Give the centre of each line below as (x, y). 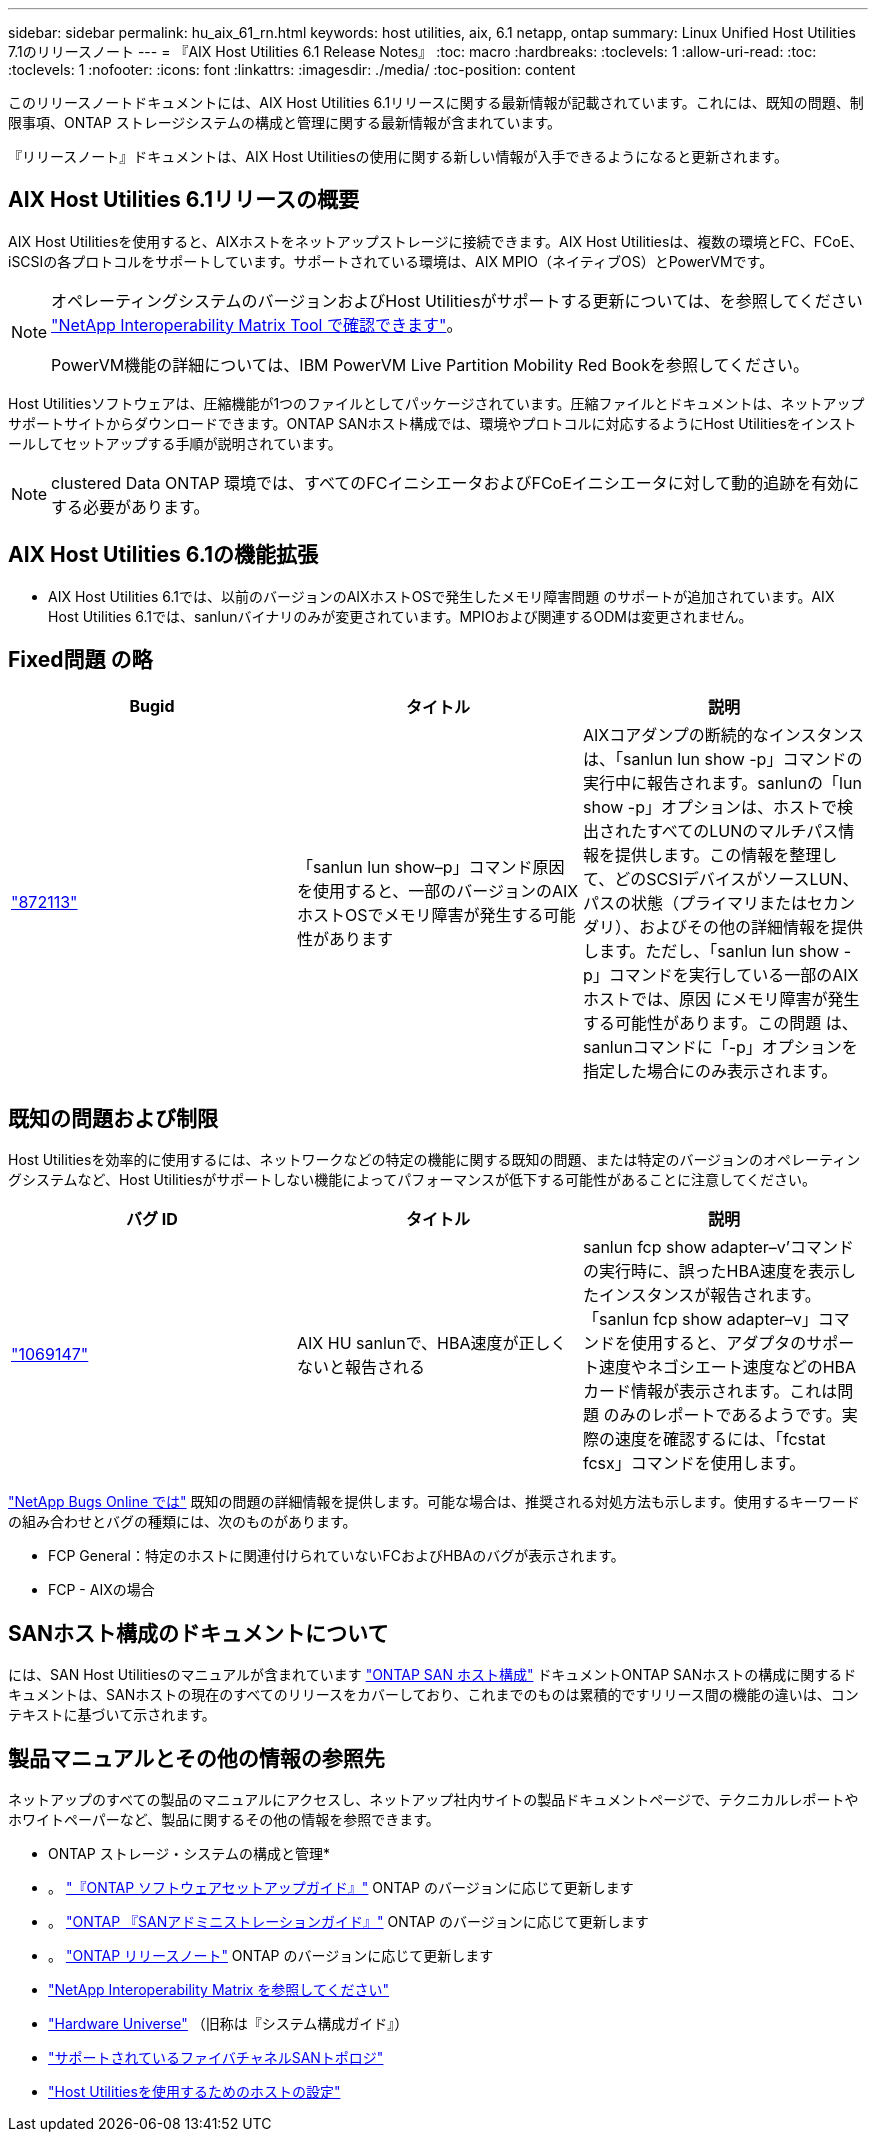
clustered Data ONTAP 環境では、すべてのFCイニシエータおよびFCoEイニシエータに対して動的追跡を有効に (455, 482)
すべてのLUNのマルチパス (742, 830)
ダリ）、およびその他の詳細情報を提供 (722, 926)
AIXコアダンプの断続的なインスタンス (723, 734)
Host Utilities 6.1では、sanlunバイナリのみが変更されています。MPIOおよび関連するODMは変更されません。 (400, 616)
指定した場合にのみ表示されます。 (710, 1070)
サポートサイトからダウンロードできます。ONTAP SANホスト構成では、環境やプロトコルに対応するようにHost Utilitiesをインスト (432, 423)
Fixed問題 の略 (80, 660)
